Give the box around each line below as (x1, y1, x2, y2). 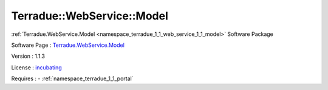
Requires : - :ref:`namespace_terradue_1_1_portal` (11, 75, 134, 82)
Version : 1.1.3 (11, 52, 46, 60)
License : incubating (11, 64, 62, 71)
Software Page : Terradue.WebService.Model (11, 41, 125, 49)
